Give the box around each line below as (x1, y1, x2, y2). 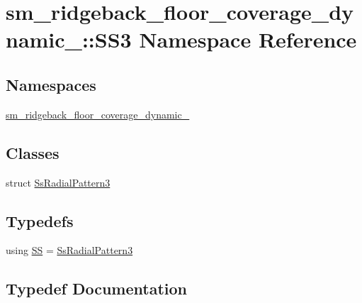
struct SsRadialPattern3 (6, 175, 111, 189)
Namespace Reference (139, 25, 357, 54)
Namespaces (6, 73, 96, 95)
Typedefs (6, 209, 74, 231)
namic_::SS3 (6, 25, 132, 54)
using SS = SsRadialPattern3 (6, 243, 133, 258)
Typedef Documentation (6, 277, 187, 299)
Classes (6, 141, 60, 163)
